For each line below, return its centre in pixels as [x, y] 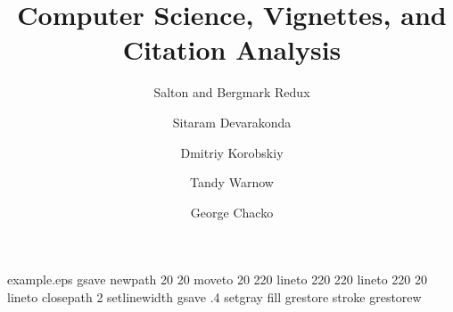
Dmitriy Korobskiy [232, 152]
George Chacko [232, 212]
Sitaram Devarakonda [232, 122]
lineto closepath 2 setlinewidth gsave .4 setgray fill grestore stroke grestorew [214, 296]
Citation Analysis [232, 49]
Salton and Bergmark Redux [232, 92]
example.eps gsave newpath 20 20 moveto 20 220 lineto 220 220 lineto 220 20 [218, 279]
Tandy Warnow [232, 182]
